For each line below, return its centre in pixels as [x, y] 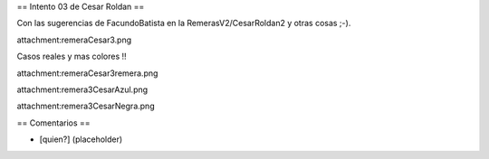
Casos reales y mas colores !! [72, 56]
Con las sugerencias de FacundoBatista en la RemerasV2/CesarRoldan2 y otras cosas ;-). [184, 23]
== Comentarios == [53, 123]
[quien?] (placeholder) [81, 139]
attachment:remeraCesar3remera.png [87, 73]
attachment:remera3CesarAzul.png [82, 89]
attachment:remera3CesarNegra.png [86, 106]
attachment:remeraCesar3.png [74, 40]
